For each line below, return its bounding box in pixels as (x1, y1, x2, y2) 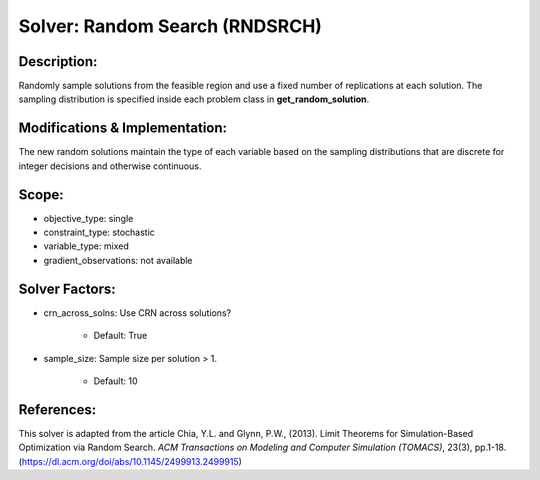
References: (18, 401, 97, 418)
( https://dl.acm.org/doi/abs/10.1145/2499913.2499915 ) (18, 455, 242, 467)
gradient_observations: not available (43, 254, 194, 266)
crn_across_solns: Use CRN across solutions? (43, 306, 232, 319)
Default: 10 (93, 375, 139, 387)
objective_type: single (43, 212, 134, 224)
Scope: (18, 186, 64, 203)
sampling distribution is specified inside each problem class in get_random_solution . (18, 93, 370, 105)
